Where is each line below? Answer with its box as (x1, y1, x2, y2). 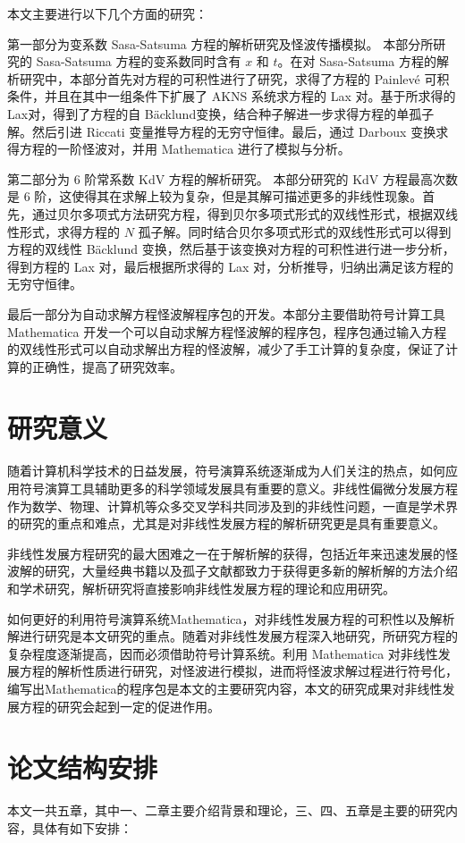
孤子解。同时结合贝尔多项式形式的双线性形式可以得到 (138, 222, 452, 240)
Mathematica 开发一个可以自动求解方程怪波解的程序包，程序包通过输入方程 (7, 322, 447, 341)
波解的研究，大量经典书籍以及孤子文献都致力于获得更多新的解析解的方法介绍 (7, 561, 458, 580)
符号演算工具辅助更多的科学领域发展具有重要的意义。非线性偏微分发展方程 (19, 479, 458, 497)
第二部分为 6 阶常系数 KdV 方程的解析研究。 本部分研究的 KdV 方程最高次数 (7, 169, 458, 188)
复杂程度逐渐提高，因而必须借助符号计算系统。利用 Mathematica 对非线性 (7, 644, 438, 662)
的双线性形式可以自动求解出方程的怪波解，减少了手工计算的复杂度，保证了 (7, 340, 445, 358)
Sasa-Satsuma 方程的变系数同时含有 (36, 52, 241, 71)
